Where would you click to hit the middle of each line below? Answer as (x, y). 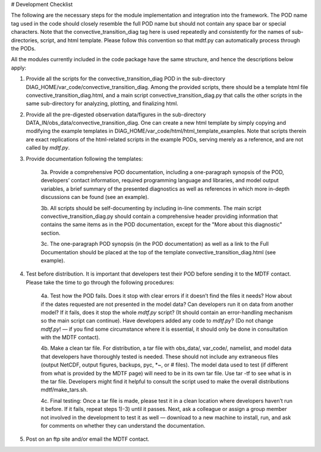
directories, (25, 40)
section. (51, 233)
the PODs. (23, 48)
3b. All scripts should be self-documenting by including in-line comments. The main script (151, 208)
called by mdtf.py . (48, 148)
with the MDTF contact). (70, 337)
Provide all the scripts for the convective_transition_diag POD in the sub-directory (126, 79)
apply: (19, 68)
